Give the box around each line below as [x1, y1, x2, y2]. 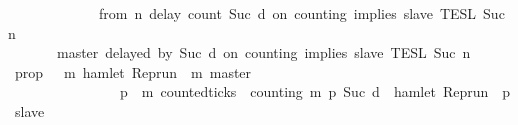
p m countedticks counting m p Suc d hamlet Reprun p [119, 81, 511, 102]
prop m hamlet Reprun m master [14, 61, 252, 82]
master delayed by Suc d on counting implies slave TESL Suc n [56, 42, 471, 63]
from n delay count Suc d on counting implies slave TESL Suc [98, 3, 505, 23]
